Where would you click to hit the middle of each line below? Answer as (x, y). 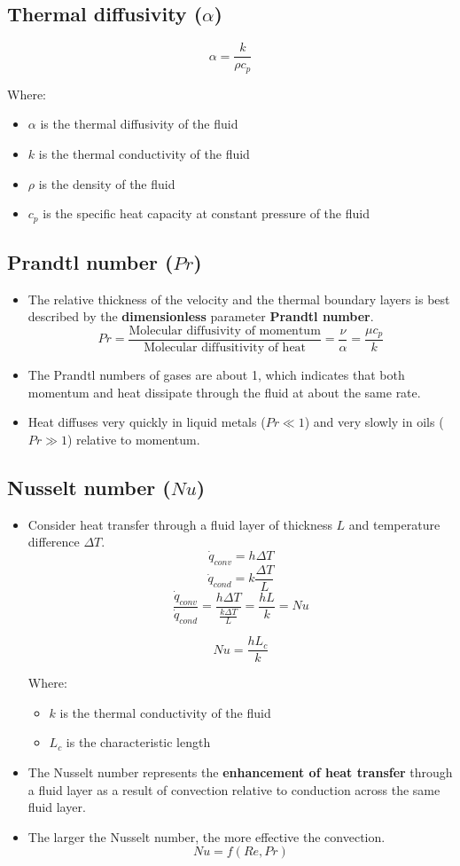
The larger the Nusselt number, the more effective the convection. (207, 836)
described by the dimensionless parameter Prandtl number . (201, 316)
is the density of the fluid (107, 183)
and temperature (394, 524)
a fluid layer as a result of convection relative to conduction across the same (234, 789)
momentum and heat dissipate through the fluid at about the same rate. (224, 392)
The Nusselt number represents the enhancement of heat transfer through (240, 772)
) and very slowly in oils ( (374, 422)
